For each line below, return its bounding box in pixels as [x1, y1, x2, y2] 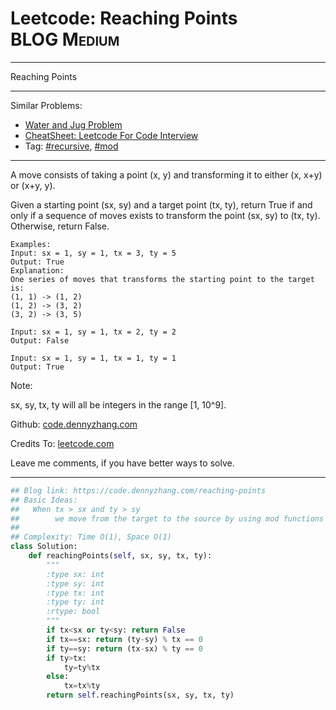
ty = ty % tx [63, 662, 101, 672]
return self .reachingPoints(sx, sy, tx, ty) [46, 690, 235, 701]
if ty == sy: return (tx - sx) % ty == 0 [46, 643, 203, 654]
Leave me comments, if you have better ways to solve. [10, 457, 235, 469]
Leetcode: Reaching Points [10, 7, 238, 30]
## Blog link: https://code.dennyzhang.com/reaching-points [10, 485, 267, 496]
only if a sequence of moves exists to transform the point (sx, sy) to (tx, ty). [10, 209, 321, 221]
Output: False [10, 335, 70, 346]
